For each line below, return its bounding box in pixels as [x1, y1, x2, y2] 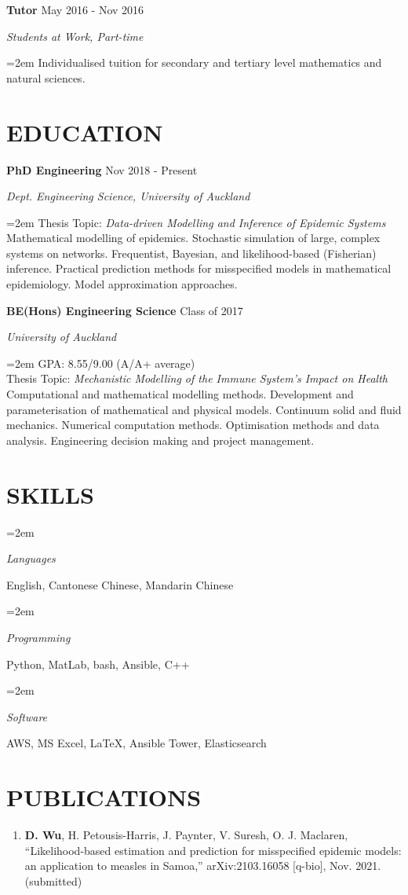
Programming [6, 629, 71, 645]
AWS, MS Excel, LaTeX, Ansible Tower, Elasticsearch [6, 735, 267, 751]
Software [6, 708, 48, 724]
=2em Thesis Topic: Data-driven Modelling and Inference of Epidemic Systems [6, 214, 386, 230]
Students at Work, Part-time [6, 28, 144, 44]
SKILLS [6, 478, 94, 510]
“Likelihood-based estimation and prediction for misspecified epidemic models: [24, 842, 402, 858]
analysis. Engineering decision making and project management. [6, 431, 315, 448]
